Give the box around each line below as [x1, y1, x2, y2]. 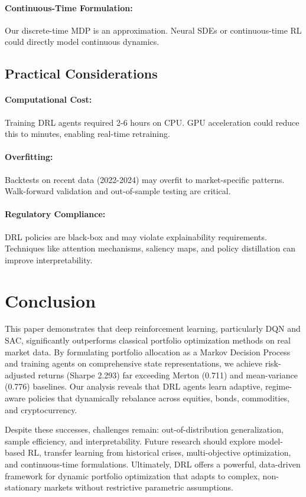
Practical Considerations [5, 64, 158, 83]
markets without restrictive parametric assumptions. [44, 481, 233, 493]
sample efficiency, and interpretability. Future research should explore [5, 434, 256, 447]
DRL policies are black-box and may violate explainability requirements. [5, 230, 267, 243]
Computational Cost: [5, 93, 92, 106]
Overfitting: [5, 151, 53, 163]
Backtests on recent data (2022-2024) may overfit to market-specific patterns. [5, 173, 285, 185]
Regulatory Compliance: [5, 208, 106, 220]
